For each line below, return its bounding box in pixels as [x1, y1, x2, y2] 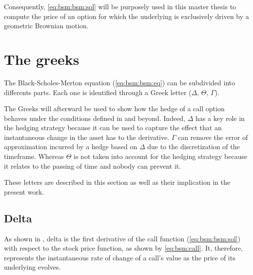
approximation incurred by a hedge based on [4, 141, 137, 152]
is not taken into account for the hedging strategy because [74, 151, 248, 161]
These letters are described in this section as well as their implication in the [4, 177, 231, 187]
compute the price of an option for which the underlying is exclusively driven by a [4, 11, 249, 21]
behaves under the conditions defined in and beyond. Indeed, [4, 113, 186, 123]
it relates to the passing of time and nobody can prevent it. [4, 160, 181, 171]
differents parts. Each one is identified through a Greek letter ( [4, 87, 192, 97]
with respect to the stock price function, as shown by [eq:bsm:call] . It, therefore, [4, 243, 243, 253]
